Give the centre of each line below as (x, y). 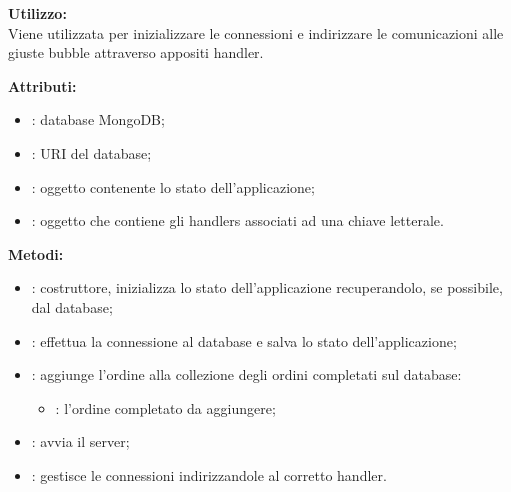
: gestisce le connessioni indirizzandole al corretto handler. (209, 474)
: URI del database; (91, 152)
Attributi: (42, 85)
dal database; (72, 306)
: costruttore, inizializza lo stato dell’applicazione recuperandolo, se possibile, (267, 287)
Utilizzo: (37, 13)
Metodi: (36, 253)
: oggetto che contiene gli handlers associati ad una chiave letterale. (237, 220)
